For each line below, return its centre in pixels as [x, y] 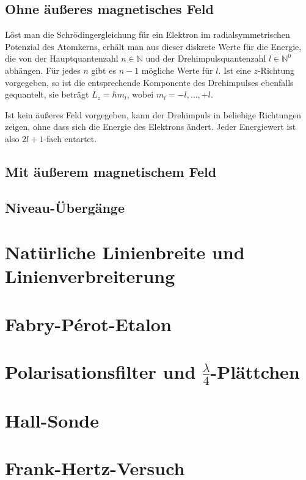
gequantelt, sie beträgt [47, 94]
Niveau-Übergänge [65, 207]
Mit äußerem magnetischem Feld [111, 171]
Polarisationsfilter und [100, 372]
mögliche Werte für [177, 70]
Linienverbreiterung [90, 276]
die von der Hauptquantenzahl [62, 58]
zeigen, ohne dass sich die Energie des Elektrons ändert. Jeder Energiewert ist [151, 127]
